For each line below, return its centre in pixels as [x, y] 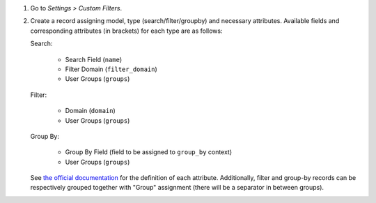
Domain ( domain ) [91, 111]
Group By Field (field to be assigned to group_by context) [149, 152]
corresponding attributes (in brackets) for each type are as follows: [126, 31]
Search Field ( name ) [94, 59]
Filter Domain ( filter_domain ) [111, 69]
